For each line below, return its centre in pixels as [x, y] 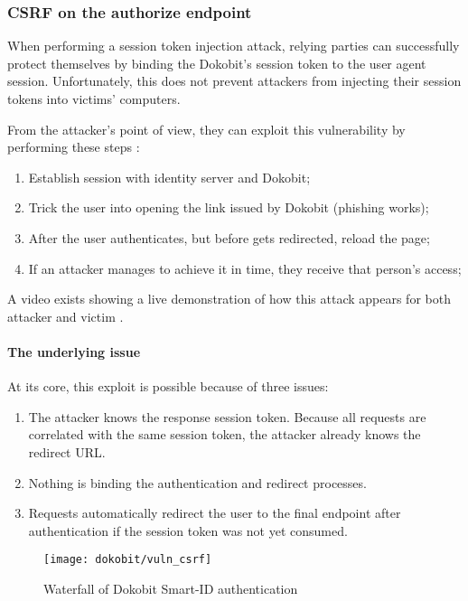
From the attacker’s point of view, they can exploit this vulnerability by [206, 129]
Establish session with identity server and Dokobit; [169, 177]
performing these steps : [74, 147]
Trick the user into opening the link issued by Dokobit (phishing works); [229, 207]
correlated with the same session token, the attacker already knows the [225, 434]
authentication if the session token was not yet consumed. [188, 530]
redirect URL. [67, 451]
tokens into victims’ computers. [94, 99]
